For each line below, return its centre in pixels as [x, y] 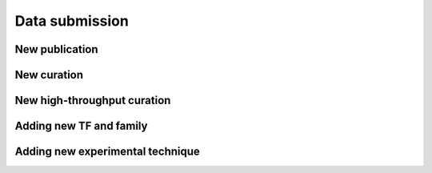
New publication [57, 49]
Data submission [72, 21]
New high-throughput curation [93, 101]
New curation [49, 75]
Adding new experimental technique [107, 152]
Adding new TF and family [81, 126]
